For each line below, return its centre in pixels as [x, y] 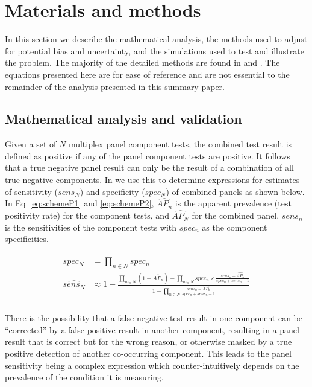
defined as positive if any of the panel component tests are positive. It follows [148, 155]
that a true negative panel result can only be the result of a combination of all [149, 168]
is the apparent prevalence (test [233, 203]
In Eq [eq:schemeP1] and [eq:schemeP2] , [80, 203]
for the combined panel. [236, 215]
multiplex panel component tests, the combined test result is [180, 144]
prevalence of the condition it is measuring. [84, 377]
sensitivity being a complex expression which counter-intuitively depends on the [152, 365]
